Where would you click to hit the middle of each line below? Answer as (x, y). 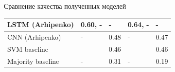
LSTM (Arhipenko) (41, 24)
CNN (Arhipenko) (34, 36)
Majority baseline (33, 61)
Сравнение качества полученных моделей (65, 6)
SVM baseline (28, 49)
